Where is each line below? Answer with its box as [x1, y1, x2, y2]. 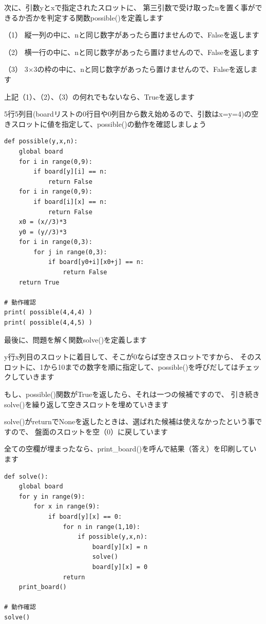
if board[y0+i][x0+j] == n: [48, 258, 144, 266]
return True [18, 278, 60, 286]
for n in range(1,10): [63, 523, 140, 531]
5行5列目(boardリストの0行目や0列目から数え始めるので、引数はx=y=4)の [4, 108, 252, 119]
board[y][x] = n [92, 543, 148, 551]
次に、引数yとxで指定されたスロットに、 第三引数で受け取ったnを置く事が [4, 2, 255, 12]
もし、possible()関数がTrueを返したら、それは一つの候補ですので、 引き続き [4, 389, 260, 399]
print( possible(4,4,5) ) [4, 319, 92, 327]
